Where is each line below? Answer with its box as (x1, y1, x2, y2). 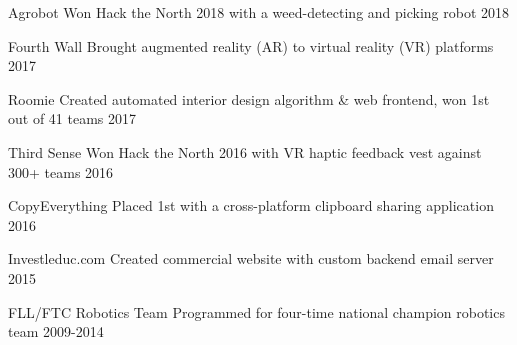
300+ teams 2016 (8, 161, 114, 182)
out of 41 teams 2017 (8, 108, 137, 129)
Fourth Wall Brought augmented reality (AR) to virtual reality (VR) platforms (8, 35, 494, 56)
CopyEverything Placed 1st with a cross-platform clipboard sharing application (8, 195, 494, 216)
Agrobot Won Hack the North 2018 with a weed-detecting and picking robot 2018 (8, 2, 510, 22)
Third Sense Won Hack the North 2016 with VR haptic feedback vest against (8, 141, 482, 162)
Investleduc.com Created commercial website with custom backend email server (8, 248, 494, 269)
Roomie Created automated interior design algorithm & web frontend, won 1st (8, 88, 490, 109)
